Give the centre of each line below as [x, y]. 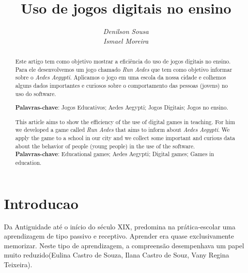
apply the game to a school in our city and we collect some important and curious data [125, 138]
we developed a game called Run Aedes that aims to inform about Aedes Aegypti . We [122, 130]
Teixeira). [18, 265]
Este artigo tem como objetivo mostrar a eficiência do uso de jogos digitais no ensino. [123, 61]
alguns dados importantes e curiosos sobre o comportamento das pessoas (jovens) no [122, 86]
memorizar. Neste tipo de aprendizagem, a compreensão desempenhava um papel [124, 245]
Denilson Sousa [126, 31]
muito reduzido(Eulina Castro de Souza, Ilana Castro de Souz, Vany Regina [117, 255]
